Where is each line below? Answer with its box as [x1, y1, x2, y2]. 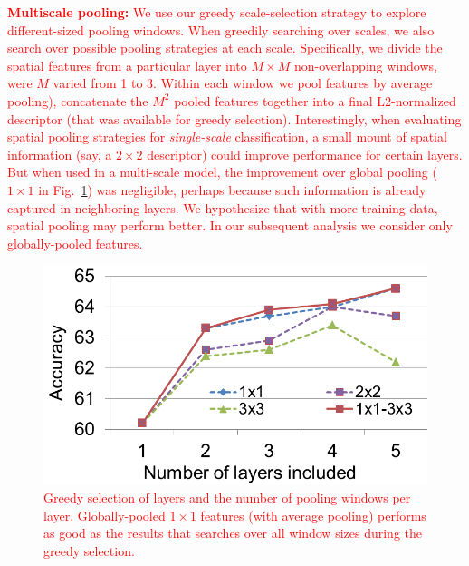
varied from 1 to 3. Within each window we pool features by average [53, 73, 433, 93]
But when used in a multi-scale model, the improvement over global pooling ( [7, 162, 437, 181]
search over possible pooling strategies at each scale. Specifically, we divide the [7, 38, 443, 57]
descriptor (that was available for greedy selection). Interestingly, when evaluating [7, 109, 462, 128]
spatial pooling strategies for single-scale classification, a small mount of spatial [7, 127, 447, 146]
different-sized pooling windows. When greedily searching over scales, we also [7, 20, 435, 39]
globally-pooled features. [7, 233, 143, 252]
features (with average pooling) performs [200, 505, 426, 524]
